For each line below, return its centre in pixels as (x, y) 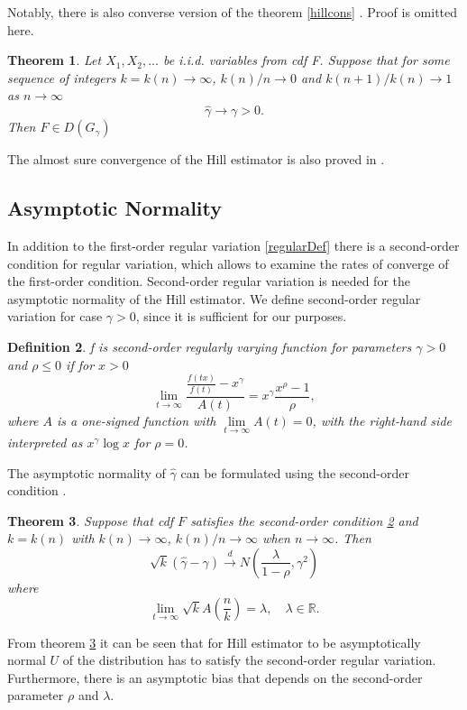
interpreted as (45, 443)
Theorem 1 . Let (55, 60)
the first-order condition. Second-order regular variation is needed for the (209, 281)
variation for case (55, 316)
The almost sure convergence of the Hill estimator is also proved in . (196, 159)
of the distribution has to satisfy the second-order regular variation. (249, 660)
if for (80, 364)
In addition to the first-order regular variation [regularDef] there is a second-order (233, 245)
